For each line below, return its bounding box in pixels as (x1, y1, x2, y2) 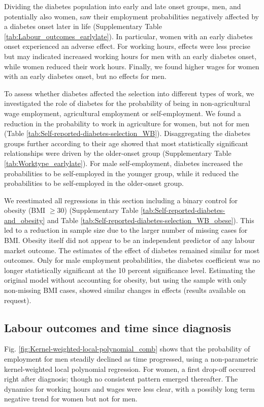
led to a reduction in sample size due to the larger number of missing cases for (4, 225, 248, 235)
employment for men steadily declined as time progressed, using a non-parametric (4, 354, 258, 364)
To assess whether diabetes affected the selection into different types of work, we (4, 88, 254, 98)
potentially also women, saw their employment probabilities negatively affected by (4, 11, 259, 21)
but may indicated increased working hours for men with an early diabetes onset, (4, 50, 257, 61)
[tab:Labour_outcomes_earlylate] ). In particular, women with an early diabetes (4, 31, 253, 41)
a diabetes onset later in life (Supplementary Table (4, 21, 162, 32)
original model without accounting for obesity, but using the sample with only (4, 275, 247, 285)
